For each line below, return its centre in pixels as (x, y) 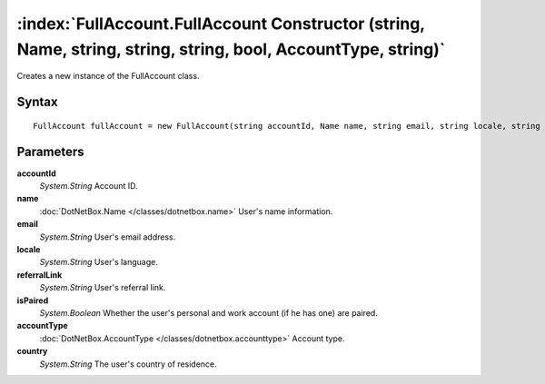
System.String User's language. (99, 262)
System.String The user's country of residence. (128, 364)
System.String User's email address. (108, 237)
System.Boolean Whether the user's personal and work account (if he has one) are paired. (209, 312)
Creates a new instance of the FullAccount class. (108, 76)
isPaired (33, 300)
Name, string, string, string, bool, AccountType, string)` (231, 49)
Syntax (37, 102)
